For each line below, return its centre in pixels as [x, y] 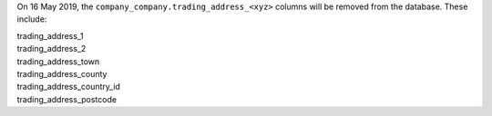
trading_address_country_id [68, 87]
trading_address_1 [50, 35]
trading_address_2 [51, 49]
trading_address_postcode [67, 99]
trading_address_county [62, 73]
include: [32, 19]
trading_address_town [58, 61]
